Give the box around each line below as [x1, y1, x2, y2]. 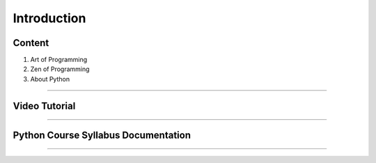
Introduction [13, 10, 86, 26]
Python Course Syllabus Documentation [13, 129, 191, 141]
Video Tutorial [13, 100, 76, 111]
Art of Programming [30, 56, 88, 64]
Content [13, 37, 49, 49]
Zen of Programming [30, 65, 90, 73]
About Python [30, 75, 70, 83]
